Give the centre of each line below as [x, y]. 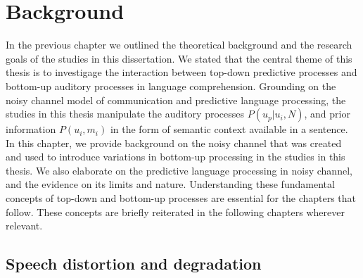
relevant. [24, 226]
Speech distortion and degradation [134, 264]
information [31, 129]
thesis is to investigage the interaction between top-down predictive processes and [181, 72]
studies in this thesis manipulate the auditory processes [125, 114]
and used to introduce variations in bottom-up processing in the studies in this [176, 157]
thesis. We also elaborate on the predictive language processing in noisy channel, [179, 170]
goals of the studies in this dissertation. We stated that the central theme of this [179, 58]
